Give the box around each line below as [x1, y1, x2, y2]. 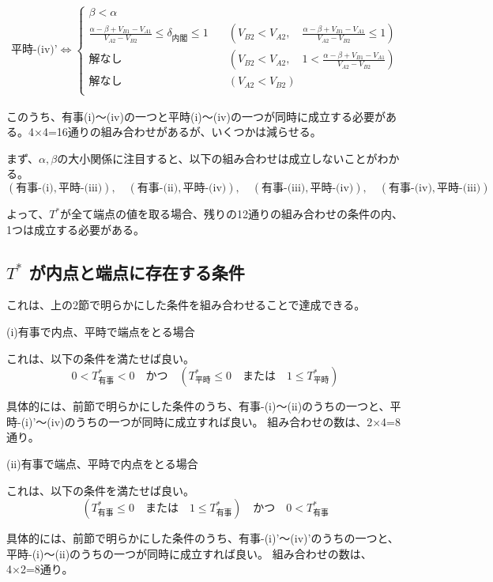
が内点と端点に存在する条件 [28, 259, 245, 284]
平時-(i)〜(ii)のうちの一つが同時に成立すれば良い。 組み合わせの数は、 [6, 545, 372, 561]
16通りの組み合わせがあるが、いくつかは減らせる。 [56, 123, 322, 140]
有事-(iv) [389, 183, 432, 195]
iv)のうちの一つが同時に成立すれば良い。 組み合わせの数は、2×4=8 [51, 413, 401, 429]
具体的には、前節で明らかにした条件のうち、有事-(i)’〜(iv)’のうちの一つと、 [6, 530, 399, 546]
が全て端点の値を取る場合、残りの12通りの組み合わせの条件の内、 [60, 206, 404, 222]
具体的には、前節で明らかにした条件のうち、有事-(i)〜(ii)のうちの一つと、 [6, 398, 390, 414]
